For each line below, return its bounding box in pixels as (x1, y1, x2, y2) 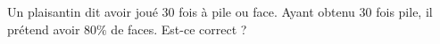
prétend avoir (7, 19, 80, 38)
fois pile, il (376, 3, 433, 20)
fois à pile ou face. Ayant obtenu (178, 3, 355, 20)
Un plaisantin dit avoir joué (7, 3, 158, 20)
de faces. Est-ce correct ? (111, 19, 247, 38)
